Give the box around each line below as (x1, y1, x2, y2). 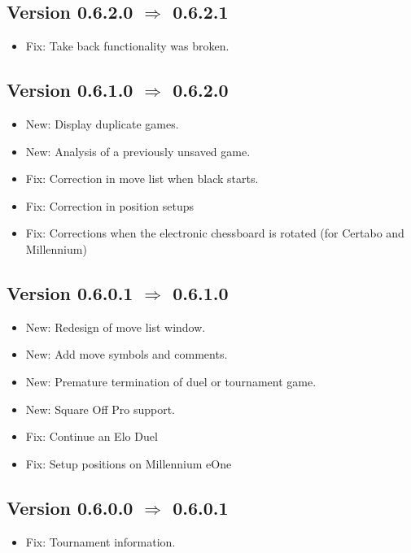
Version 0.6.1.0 (7, 77, 133, 102)
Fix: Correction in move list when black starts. (25, 170, 259, 187)
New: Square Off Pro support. (25, 400, 175, 417)
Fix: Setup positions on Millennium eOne (25, 455, 232, 472)
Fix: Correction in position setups (25, 197, 195, 214)
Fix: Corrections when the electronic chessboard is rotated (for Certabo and (25, 224, 404, 242)
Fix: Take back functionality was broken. (25, 37, 230, 54)
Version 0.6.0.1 (7, 280, 133, 305)
